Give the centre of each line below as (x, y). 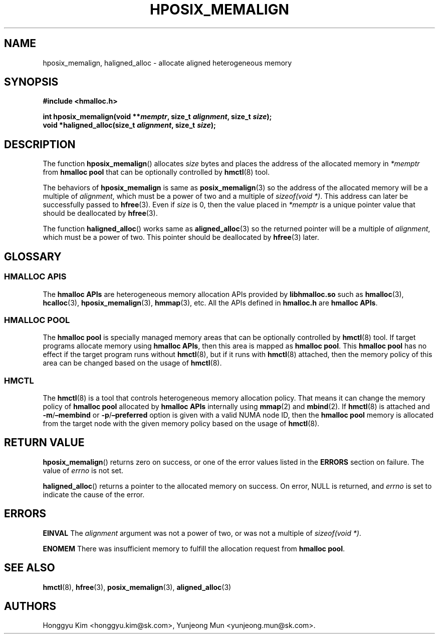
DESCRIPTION (40, 144)
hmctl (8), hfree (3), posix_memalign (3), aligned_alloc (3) (137, 587)
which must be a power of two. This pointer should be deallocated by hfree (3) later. (181, 237)
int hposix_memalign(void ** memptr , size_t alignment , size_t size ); (157, 117)
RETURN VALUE (44, 443)
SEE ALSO (30, 568)
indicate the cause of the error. (94, 494)
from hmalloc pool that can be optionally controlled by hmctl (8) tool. (156, 172)
